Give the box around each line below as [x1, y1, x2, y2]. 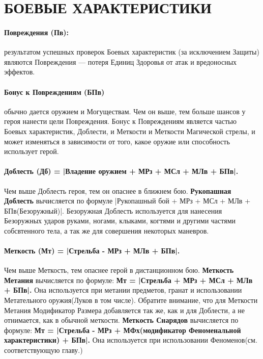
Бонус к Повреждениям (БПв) [4, 86, 105, 97]
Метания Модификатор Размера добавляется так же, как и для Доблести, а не [4, 304, 245, 315]
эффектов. [4, 66, 35, 77]
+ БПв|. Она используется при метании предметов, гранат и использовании [4, 285, 242, 295]
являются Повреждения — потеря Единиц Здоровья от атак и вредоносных [4, 56, 237, 67]
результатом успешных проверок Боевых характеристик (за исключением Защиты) [4, 46, 259, 57]
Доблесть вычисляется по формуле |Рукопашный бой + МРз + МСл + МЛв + [4, 195, 251, 206]
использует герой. [4, 146, 59, 157]
